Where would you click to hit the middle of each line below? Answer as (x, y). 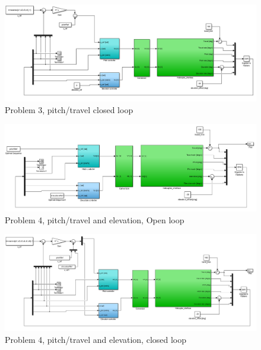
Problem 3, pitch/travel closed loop (69, 109)
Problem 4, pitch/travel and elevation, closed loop (96, 339)
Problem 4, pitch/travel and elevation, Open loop (95, 219)
